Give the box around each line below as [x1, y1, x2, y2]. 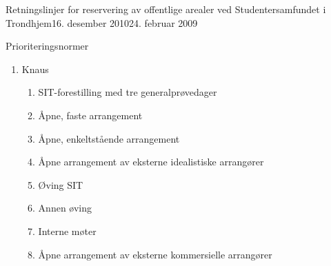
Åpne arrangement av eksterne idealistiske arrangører [38, 154, 264, 169]
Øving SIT [38, 177, 83, 192]
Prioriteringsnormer [6, 39, 89, 53]
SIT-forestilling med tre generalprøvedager [38, 85, 217, 99]
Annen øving [38, 201, 92, 215]
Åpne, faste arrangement [38, 108, 143, 122]
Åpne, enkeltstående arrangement [38, 131, 180, 145]
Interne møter [38, 223, 97, 238]
